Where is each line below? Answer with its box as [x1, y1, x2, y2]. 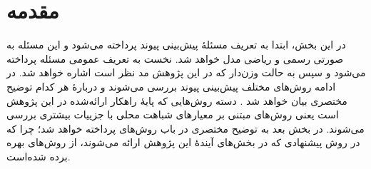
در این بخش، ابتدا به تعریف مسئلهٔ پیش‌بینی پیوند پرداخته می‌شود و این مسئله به [6, 37, 346, 52]
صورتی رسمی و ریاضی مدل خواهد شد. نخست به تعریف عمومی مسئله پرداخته [6, 51, 344, 66]
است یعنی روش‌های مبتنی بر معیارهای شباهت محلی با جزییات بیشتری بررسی [6, 107, 339, 122]
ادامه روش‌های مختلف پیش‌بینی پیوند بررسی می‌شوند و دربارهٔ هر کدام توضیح [6, 78, 336, 93]
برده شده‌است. [6, 148, 71, 163]
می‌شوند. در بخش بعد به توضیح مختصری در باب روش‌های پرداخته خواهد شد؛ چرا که [6, 121, 365, 135]
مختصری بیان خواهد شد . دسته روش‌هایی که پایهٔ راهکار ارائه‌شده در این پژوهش [6, 93, 347, 108]
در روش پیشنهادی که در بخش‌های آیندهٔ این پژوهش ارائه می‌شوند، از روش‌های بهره [6, 135, 360, 150]
